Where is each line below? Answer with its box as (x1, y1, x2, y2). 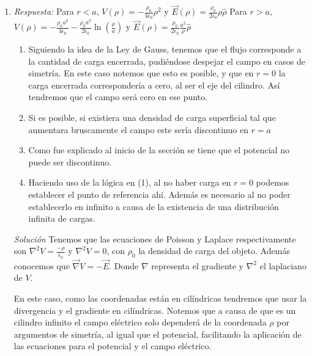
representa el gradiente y (151, 259, 243, 272)
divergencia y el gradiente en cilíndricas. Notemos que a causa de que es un (13, 303, 296, 316)
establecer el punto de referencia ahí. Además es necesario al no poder (28, 188, 291, 201)
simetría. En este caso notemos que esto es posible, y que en (28, 67, 254, 79)
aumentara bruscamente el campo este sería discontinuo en (28, 123, 248, 136)
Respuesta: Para (13, 5, 74, 18)
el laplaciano (259, 259, 306, 272)
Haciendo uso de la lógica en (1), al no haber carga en (28, 176, 231, 189)
